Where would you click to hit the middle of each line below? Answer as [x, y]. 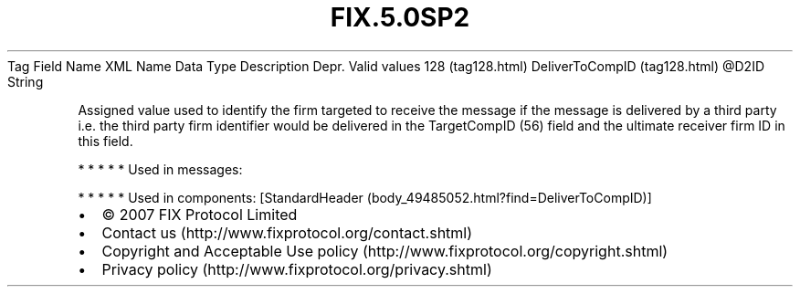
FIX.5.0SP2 [400, 17]
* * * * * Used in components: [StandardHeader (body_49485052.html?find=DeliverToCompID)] [365, 197]
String [26, 81]
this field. [105, 141]
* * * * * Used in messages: [160, 169]
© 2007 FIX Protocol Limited [200, 214]
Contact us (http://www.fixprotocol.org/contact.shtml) [287, 232]
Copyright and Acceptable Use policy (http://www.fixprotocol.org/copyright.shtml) [385, 251]
